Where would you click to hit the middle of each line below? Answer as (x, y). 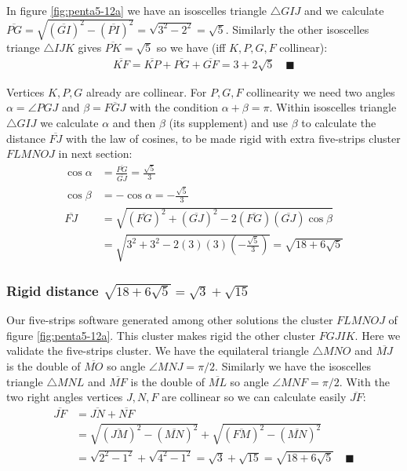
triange (23, 47)
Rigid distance (53, 290)
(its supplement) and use (228, 122)
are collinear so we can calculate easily (254, 397)
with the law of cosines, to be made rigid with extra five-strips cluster (233, 138)
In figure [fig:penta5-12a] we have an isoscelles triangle (137, 10)
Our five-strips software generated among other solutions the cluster (170, 320)
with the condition (174, 107)
